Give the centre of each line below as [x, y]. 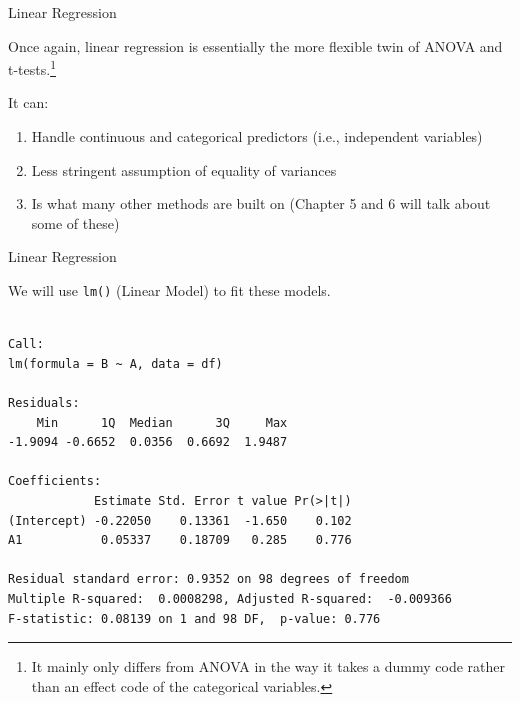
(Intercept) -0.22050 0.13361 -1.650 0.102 [180, 520]
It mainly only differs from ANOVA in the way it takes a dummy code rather [268, 666]
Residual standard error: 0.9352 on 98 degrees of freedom [208, 579]
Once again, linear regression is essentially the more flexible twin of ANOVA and [255, 45]
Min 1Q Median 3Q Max [162, 422]
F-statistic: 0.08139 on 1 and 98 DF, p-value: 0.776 [194, 618]
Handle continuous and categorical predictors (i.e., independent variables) [257, 136]
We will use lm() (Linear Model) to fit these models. [169, 290]
